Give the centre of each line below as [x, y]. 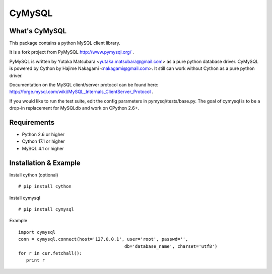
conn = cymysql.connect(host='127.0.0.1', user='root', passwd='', [103, 239]
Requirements [32, 122]
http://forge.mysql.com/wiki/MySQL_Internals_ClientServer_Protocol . [81, 92]
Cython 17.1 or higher [43, 141]
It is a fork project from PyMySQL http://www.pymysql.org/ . [72, 52]
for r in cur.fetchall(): [50, 253]
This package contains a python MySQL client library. [65, 43]
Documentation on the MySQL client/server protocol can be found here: [84, 85]
